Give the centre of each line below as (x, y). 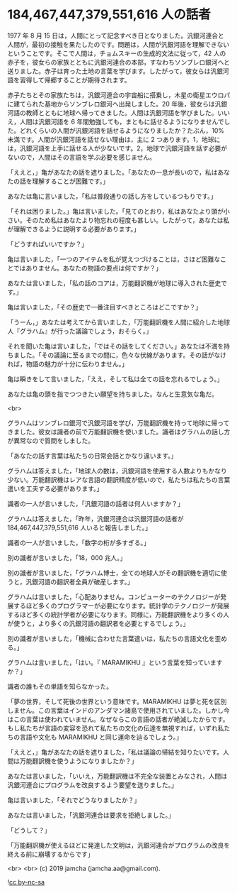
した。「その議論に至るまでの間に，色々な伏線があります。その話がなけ (123, 355)
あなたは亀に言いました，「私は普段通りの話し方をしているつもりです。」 (112, 196)
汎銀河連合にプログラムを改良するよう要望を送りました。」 (93, 784)
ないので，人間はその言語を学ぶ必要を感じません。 (82, 157)
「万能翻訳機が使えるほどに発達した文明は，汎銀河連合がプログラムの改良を (119, 845)
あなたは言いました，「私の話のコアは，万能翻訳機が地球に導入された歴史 (114, 283)
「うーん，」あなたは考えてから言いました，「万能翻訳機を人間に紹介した (112, 322)
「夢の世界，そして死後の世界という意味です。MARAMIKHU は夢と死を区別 (117, 701)
